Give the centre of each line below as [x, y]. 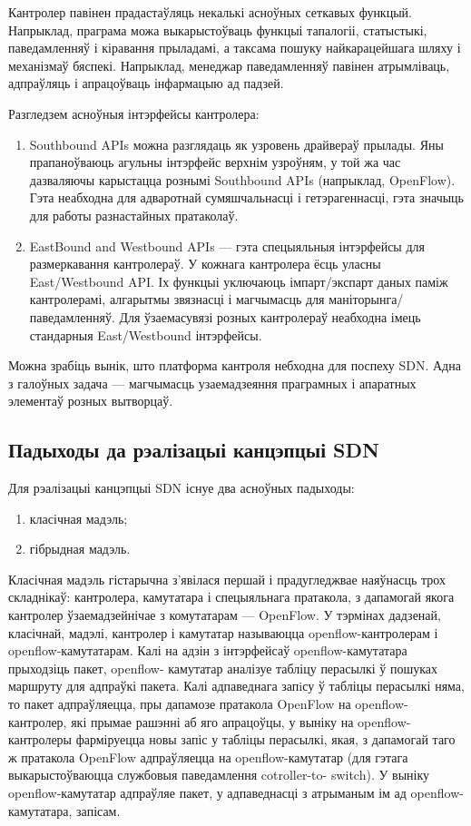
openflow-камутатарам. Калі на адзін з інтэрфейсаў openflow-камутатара [208, 650]
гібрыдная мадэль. [80, 549]
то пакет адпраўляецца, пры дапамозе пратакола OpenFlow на [180, 704]
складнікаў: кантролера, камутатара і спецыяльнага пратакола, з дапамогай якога [231, 597]
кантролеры [40, 739]
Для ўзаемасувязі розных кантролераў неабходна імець [270, 316]
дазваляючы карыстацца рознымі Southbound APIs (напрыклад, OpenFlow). [242, 179]
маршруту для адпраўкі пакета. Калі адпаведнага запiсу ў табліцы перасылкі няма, [236, 686]
